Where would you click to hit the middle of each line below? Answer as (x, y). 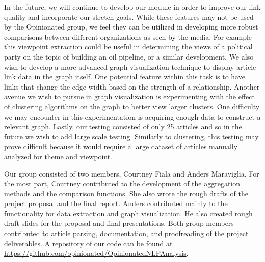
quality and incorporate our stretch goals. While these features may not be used (129, 17)
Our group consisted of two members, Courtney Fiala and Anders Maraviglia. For (132, 173)
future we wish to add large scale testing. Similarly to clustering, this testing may (131, 136)
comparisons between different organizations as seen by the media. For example (128, 36)
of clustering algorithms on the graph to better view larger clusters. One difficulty (132, 106)
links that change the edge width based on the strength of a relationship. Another (132, 86)
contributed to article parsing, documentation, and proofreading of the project (126, 233)
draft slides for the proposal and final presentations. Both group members (119, 223)
